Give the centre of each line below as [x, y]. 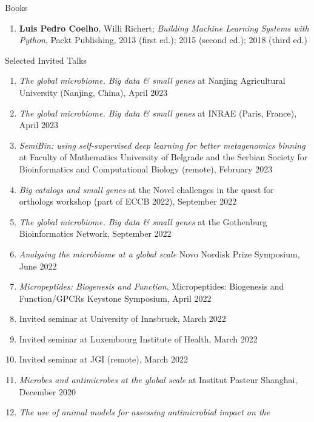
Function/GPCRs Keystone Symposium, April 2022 [115, 298]
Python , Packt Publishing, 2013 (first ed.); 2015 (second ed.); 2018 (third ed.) [163, 40]
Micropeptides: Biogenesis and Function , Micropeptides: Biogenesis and [152, 286]
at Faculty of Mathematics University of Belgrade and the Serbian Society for [163, 157]
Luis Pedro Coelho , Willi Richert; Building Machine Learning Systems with [164, 28]
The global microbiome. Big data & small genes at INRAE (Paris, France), [158, 113]
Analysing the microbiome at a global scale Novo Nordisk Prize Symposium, [159, 254]
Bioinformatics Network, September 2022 [95, 233]
